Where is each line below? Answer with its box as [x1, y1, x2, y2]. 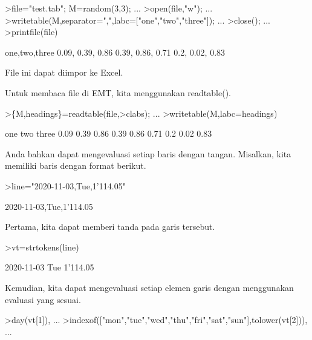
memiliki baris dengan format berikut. [5, 159, 146, 172]
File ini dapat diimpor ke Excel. [5, 66, 123, 79]
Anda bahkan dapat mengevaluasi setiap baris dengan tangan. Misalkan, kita [5, 147, 291, 160]
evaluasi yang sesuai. [5, 293, 81, 306]
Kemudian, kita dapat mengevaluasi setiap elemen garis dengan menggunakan [5, 281, 294, 293]
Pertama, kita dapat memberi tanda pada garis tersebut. [5, 220, 215, 233]
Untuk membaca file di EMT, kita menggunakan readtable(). [5, 86, 231, 99]
